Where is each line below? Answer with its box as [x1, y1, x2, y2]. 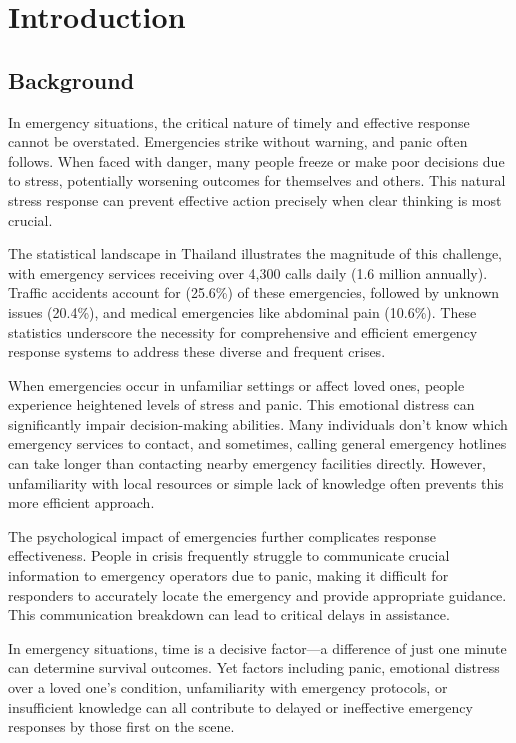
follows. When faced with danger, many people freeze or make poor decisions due [8, 150, 505, 171]
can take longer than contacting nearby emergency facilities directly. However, [8, 453, 486, 474]
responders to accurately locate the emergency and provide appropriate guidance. [8, 584, 507, 605]
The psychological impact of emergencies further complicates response [8, 525, 436, 546]
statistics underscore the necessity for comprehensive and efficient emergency [8, 321, 478, 342]
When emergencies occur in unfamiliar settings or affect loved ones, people [8, 374, 465, 395]
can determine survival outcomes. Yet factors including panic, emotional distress [8, 657, 500, 678]
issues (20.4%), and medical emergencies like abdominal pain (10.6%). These [8, 301, 477, 322]
